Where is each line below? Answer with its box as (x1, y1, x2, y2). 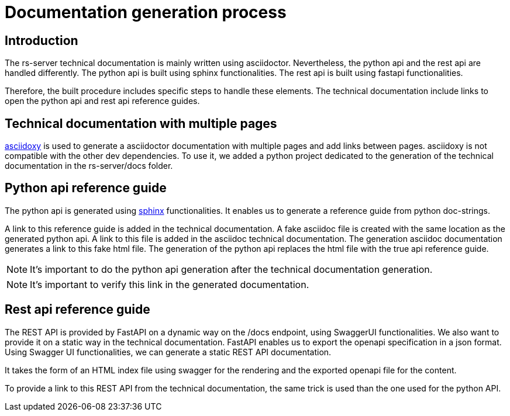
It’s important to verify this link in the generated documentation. (30, 278, 309, 290)
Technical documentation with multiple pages (5, 116, 277, 131)
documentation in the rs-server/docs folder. (5, 161, 173, 171)
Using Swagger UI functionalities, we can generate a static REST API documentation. (5, 346, 332, 357)
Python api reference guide (5, 181, 167, 196)
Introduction (5, 33, 78, 48)
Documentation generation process (5, 2, 287, 22)
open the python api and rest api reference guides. (5, 96, 200, 106)
